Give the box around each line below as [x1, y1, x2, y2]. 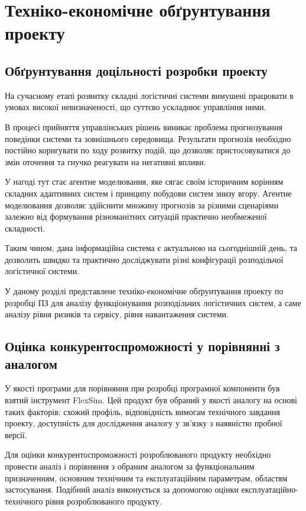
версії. [5, 428, 27, 441]
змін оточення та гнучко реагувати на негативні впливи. [5, 155, 206, 168]
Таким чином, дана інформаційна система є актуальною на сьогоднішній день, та [5, 242, 298, 254]
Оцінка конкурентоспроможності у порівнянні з [5, 337, 280, 355]
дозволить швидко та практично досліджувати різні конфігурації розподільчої [5, 253, 284, 265]
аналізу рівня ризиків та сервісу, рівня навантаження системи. [5, 308, 229, 320]
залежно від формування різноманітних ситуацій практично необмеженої [5, 210, 267, 223]
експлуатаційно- [241, 483, 299, 496]
